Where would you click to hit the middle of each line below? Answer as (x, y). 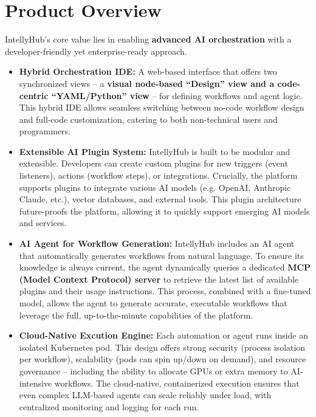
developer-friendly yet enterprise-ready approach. (96, 51)
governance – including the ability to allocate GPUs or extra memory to (153, 370)
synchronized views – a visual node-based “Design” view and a (147, 83)
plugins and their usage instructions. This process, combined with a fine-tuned (165, 291)
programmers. (45, 131)
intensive (36, 383)
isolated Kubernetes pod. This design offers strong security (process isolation (162, 347)
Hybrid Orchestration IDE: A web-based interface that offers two (148, 71)
